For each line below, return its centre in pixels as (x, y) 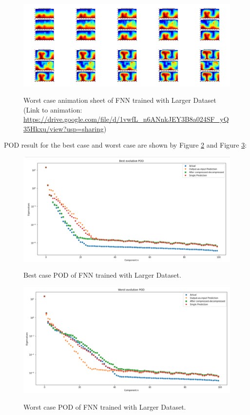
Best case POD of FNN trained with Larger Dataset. (102, 275)
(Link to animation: (53, 109)
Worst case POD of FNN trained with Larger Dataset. (105, 406)
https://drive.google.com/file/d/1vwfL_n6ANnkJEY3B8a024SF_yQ (126, 119)
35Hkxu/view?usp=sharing (64, 128)
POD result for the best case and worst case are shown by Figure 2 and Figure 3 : (125, 145)
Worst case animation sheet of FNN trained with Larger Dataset (120, 100)
